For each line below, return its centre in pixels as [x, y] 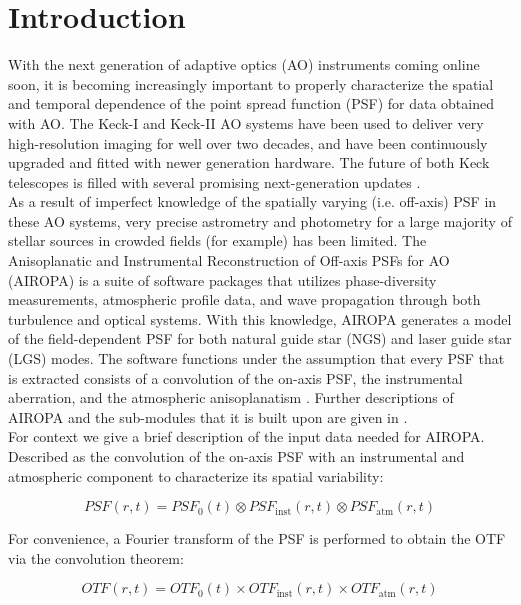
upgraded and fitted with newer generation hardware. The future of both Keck [249, 162]
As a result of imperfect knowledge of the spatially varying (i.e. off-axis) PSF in [252, 201]
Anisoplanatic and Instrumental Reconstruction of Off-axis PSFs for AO [229, 260]
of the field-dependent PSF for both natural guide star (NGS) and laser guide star [260, 338]
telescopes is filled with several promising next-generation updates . [214, 181]
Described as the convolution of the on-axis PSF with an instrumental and [236, 456]
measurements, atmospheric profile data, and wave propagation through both [244, 299]
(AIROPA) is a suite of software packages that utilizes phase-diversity [222, 279]
